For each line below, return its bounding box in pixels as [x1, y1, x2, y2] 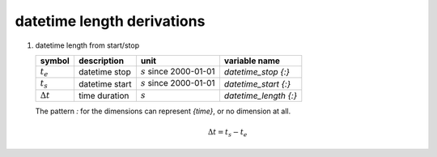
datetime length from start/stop [35, 40, 140, 50]
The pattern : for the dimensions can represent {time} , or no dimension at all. [35, 106, 291, 117]
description [78, 55, 125, 66]
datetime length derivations [15, 12, 206, 30]
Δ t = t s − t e [207, 128, 248, 139]
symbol [40, 55, 70, 66]
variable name [223, 55, 281, 66]
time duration [78, 90, 129, 101]
